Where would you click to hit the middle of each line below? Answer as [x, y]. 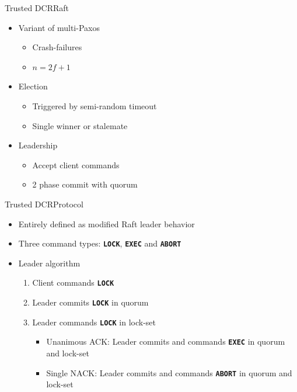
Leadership [38, 145]
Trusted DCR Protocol [44, 204]
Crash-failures [57, 47]
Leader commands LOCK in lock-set [94, 322]
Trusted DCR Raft [37, 8]
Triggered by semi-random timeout [95, 105]
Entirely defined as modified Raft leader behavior [106, 223]
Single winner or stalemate [80, 125]
